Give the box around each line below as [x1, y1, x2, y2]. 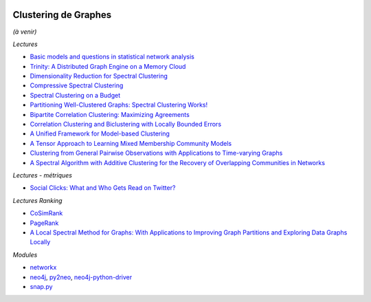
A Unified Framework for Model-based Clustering [30, 129, 170, 138]
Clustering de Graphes [12, 9, 112, 21]
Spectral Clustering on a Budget [30, 91, 120, 99]
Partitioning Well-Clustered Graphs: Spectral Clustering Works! [30, 100, 208, 109]
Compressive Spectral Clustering [30, 81, 124, 89]
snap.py [30, 282, 53, 290]
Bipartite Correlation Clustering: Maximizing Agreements [30, 110, 190, 118]
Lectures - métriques [12, 171, 72, 179]
